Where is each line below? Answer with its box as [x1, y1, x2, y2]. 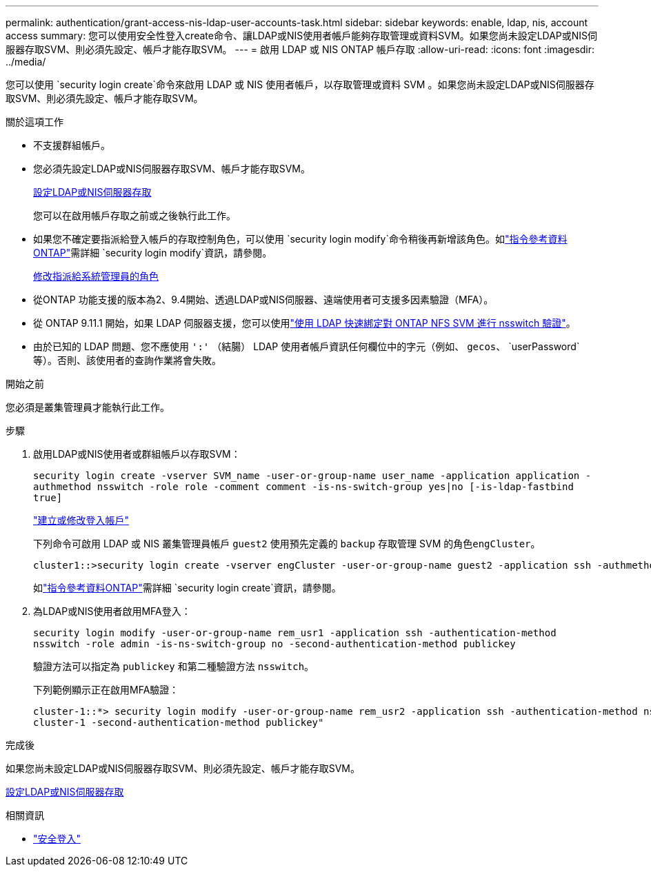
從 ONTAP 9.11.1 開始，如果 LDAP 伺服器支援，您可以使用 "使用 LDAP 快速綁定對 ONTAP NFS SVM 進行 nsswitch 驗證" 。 [33, 317, 576, 329]
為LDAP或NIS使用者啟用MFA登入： [33, 605, 191, 617]
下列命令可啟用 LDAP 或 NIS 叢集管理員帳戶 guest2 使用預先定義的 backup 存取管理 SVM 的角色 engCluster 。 [33, 538, 541, 549]
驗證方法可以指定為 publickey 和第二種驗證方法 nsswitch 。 [33, 660, 314, 672]
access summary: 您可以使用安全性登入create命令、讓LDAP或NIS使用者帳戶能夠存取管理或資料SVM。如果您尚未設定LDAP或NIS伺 [6, 30, 598, 41]
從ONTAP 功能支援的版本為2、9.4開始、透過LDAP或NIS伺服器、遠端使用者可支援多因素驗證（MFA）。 [33, 294, 494, 305]
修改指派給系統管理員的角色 [33, 270, 159, 282]
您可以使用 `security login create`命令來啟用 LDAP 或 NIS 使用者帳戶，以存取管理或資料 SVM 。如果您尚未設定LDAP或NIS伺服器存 [6, 79, 594, 90]
